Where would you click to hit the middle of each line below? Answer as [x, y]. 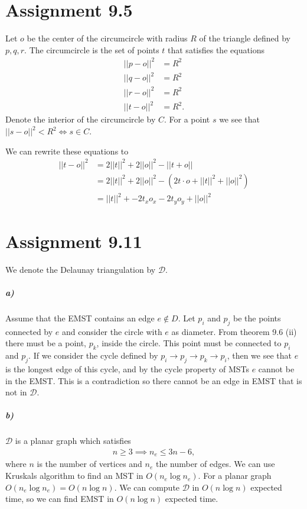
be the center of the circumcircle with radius [107, 38]
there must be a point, [46, 343]
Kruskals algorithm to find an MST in [74, 476]
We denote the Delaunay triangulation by [81, 269]
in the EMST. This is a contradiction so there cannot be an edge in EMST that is [154, 380]
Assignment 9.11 [74, 241]
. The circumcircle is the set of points [92, 49]
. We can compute [147, 487]
